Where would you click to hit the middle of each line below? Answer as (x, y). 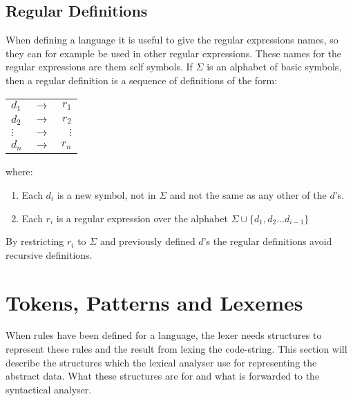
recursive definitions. (49, 254)
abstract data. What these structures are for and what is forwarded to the (163, 376)
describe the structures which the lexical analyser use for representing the (161, 362)
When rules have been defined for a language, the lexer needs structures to (164, 335)
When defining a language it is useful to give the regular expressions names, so (172, 40)
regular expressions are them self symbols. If (99, 67)
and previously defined (147, 241)
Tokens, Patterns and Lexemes (154, 302)
